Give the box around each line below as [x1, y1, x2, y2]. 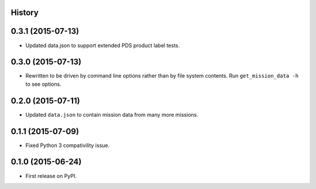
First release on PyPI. [25, 172, 77, 179]
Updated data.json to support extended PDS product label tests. [25, 41, 180, 49]
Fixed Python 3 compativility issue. [25, 142, 110, 149]
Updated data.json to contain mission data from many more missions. [25, 111, 198, 118]
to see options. [25, 80, 61, 87]
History [11, 8, 39, 17]
